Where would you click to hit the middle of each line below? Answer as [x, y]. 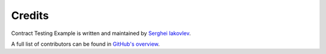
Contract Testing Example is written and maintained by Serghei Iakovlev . [101, 33]
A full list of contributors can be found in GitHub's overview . [85, 44]
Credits [30, 15]
